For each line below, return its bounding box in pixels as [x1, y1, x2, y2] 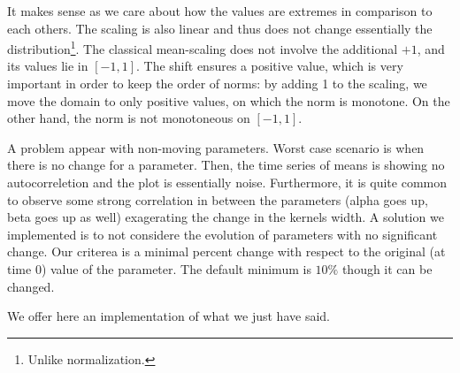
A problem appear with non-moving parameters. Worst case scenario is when [7, 138, 425, 156]
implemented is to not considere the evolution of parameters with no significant [7, 225, 438, 243]
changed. [7, 277, 55, 295]
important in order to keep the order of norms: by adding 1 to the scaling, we [7, 74, 427, 93]
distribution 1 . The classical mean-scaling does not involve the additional [7, 37, 398, 57]
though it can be [341, 259, 433, 278]
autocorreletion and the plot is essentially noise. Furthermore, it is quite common [7, 173, 447, 191]
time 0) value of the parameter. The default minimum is [7, 259, 311, 278]
